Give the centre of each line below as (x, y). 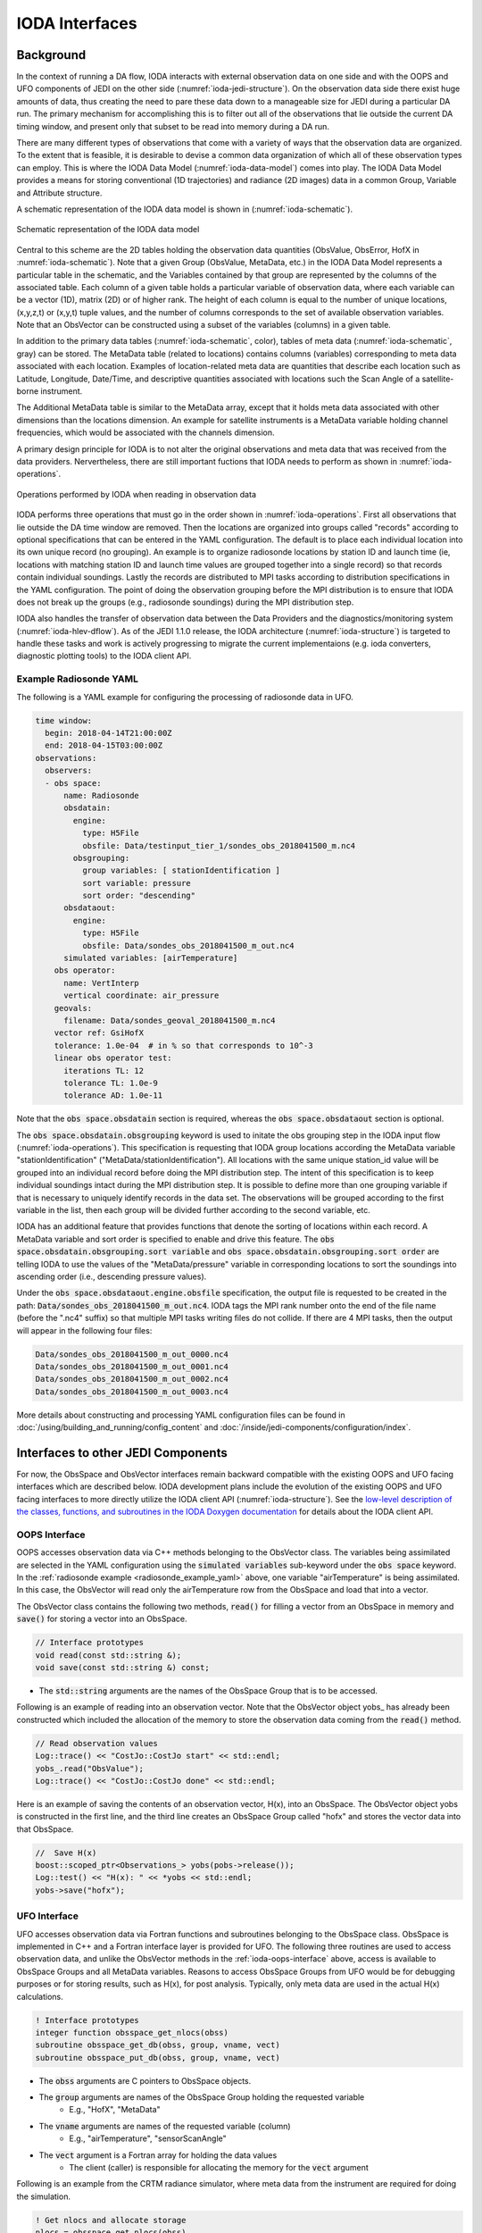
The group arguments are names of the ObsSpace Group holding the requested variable (202, 2097)
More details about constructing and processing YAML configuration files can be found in (181, 1415)
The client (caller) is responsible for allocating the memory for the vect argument (219, 2168)
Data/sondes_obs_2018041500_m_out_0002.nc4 (132, 1379)
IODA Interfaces (77, 23)
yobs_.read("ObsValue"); (90, 1768)
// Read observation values (96, 1743)
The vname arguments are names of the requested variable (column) (165, 2126)
